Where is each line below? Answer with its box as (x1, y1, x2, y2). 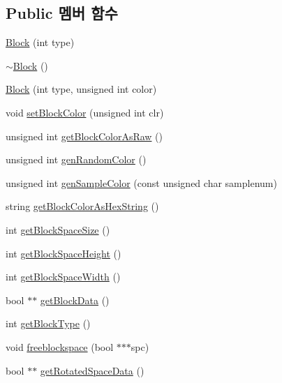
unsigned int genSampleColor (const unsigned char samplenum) (6, 175, 277, 190)
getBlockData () (40, 292, 110, 307)
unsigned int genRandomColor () (6, 152, 147, 167)
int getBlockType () (6, 316, 91, 331)
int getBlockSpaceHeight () (6, 246, 121, 260)
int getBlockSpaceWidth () (6, 269, 121, 284)
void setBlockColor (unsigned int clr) (6, 105, 164, 119)
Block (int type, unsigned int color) (6, 82, 157, 96)
